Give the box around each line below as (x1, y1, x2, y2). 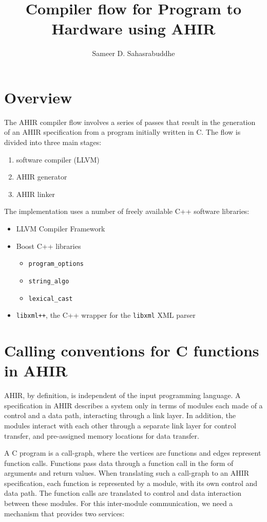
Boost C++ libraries (16, 240, 81, 251)
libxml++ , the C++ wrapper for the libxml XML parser (16, 310, 196, 320)
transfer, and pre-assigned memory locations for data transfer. (4, 430, 199, 441)
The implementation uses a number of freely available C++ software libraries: (4, 206, 250, 217)
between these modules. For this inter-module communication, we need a (4, 498, 233, 509)
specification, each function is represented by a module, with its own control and (4, 477, 258, 488)
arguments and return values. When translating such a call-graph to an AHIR (4, 467, 250, 478)
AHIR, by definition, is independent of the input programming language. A (4, 390, 241, 401)
